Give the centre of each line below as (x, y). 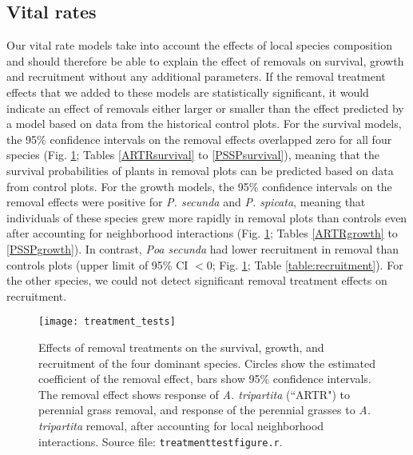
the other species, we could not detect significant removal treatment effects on (197, 280)
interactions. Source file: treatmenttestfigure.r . (161, 441)
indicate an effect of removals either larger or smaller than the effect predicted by (205, 108)
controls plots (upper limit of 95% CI (97, 264)
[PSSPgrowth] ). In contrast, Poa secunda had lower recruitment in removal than (203, 248)
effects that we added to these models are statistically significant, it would (188, 92)
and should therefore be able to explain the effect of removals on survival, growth (205, 60)
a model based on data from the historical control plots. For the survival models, (204, 124)
